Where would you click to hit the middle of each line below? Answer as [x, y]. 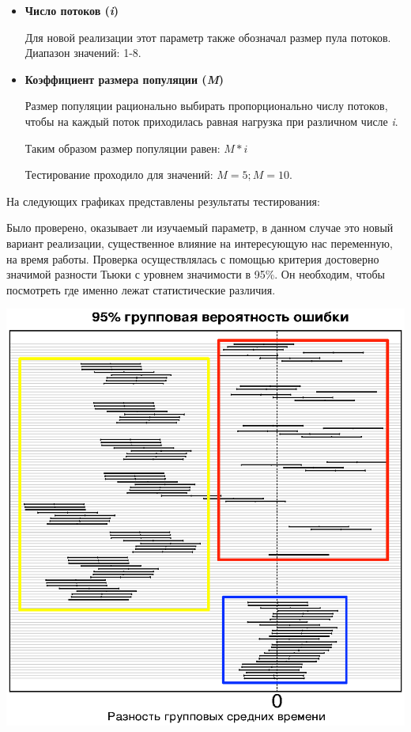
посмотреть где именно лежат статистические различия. [141, 289]
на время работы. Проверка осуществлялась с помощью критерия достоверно [193, 258]
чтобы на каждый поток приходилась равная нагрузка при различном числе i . [211, 121]
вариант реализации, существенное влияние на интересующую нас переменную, [200, 243]
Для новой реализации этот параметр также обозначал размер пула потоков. [208, 37]
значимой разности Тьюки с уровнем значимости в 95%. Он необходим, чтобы [196, 274]
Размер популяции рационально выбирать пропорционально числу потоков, [206, 106]
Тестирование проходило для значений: [119, 174]
